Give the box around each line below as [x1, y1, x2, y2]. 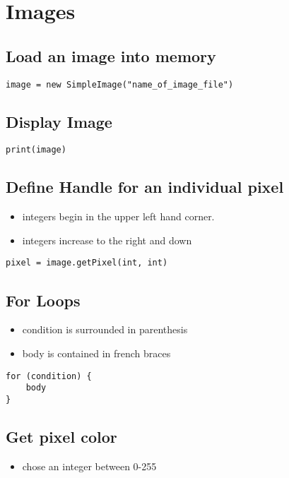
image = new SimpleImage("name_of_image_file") [6, 79, 234, 90]
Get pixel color [6, 425, 117, 447]
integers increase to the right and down [22, 232, 192, 247]
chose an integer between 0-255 [22, 458, 157, 473]
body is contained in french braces [22, 345, 171, 360]
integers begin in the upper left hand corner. [22, 209, 215, 224]
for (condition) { [6, 371, 92, 381]
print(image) [6, 145, 66, 155]
